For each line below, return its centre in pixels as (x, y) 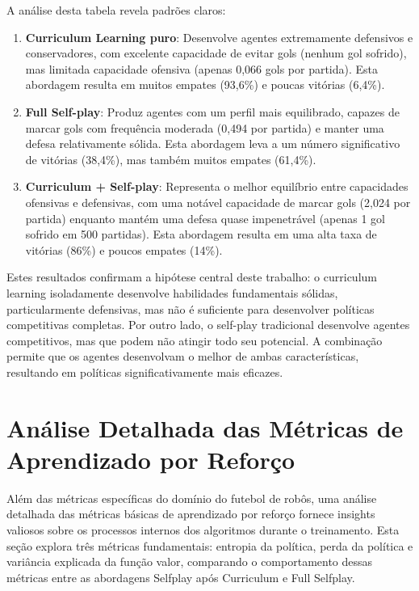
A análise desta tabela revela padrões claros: (116, 10)
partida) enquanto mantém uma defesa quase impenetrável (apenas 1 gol (205, 218)
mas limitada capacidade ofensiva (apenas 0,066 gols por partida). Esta (202, 68)
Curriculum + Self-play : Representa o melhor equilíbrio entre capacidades (217, 186)
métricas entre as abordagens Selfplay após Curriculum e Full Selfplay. (181, 577)
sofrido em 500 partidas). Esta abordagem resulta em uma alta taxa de (201, 234)
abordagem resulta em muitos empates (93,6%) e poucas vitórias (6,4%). (205, 84)
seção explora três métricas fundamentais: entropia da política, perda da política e (210, 545)
